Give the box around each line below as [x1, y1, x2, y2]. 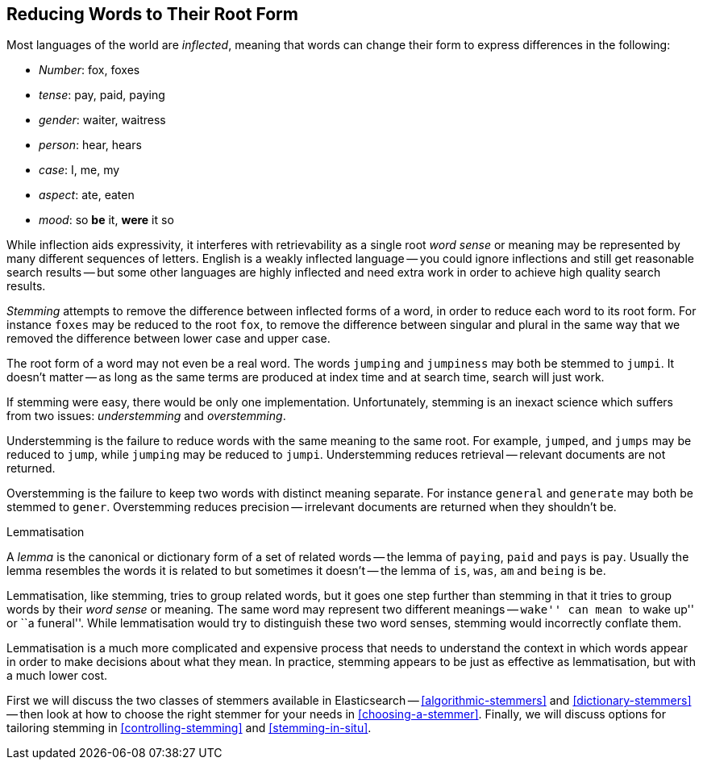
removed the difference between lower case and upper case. [6, 331, 331, 346]
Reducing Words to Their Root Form [6, 4, 298, 24]
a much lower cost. [6, 668, 108, 683]
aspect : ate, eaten [39, 188, 135, 202]
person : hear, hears [39, 138, 142, 152]
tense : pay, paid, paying [39, 88, 165, 102]
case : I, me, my [39, 163, 120, 177]
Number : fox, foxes [39, 63, 140, 77]
